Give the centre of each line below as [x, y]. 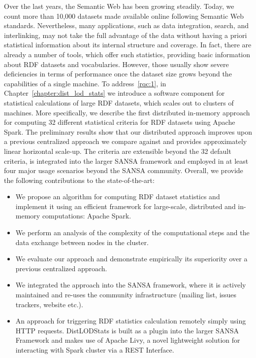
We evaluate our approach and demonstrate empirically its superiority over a [131, 259]
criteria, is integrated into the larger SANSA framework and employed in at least [126, 161]
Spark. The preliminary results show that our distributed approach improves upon [128, 131]
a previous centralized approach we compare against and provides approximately [126, 141]
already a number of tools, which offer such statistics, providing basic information [127, 54]
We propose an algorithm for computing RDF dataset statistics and [118, 197]
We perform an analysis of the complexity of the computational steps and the [132, 233]
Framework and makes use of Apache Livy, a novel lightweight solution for [128, 340]
